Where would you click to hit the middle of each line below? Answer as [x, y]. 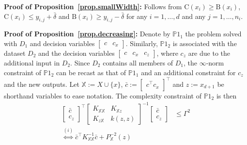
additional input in [32, 62]
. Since [80, 62]
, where [167, 53]
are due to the [209, 53]
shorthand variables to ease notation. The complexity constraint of [103, 95]
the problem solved [213, 34]
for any [137, 16]
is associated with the [205, 43]
